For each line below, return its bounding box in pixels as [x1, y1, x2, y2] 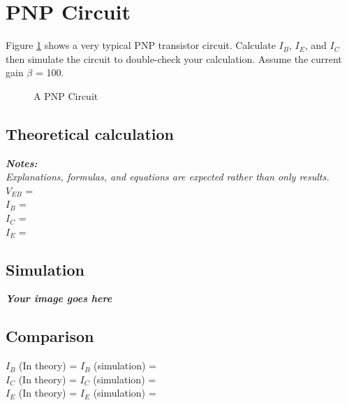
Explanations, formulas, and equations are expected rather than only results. [6, 169, 330, 184]
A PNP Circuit [34, 88, 98, 103]
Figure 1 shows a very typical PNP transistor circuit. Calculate [6, 38, 276, 52]
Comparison [6, 325, 94, 347]
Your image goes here [6, 291, 112, 306]
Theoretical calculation [6, 122, 175, 144]
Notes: [6, 155, 38, 170]
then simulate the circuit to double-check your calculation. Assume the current [6, 51, 342, 66]
